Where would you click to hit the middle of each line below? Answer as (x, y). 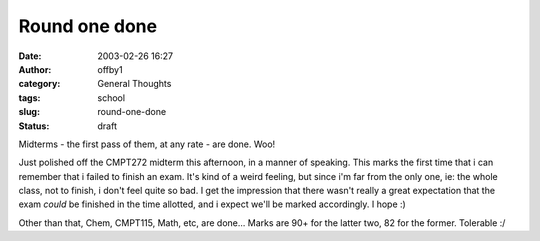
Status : (34, 126)
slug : (29, 112)
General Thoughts (134, 84)
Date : (30, 56)
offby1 (110, 69)
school (111, 97)
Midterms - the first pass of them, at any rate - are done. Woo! (147, 144)
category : (39, 84)
